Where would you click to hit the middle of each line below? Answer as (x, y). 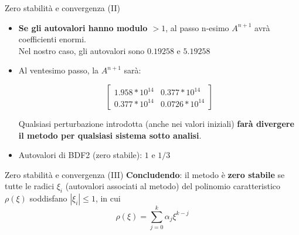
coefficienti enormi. (52, 39)
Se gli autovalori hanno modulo (83, 27)
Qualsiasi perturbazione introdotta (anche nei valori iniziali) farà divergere (156, 123)
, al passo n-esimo (197, 27)
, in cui (108, 198)
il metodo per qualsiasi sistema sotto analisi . (110, 135)
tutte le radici (30, 186)
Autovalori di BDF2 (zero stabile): (80, 155)
